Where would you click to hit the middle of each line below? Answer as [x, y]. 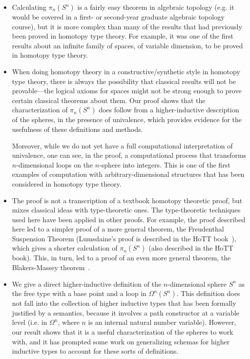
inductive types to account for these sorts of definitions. [95, 351]
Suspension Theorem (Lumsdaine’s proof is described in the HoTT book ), [124, 238]
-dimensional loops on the [55, 164]
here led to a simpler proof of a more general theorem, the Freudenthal [118, 229]
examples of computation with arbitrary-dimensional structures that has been [128, 174]
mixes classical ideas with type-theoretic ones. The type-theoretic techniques [126, 210]
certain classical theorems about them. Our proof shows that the [109, 100]
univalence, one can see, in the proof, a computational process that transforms [129, 155]
